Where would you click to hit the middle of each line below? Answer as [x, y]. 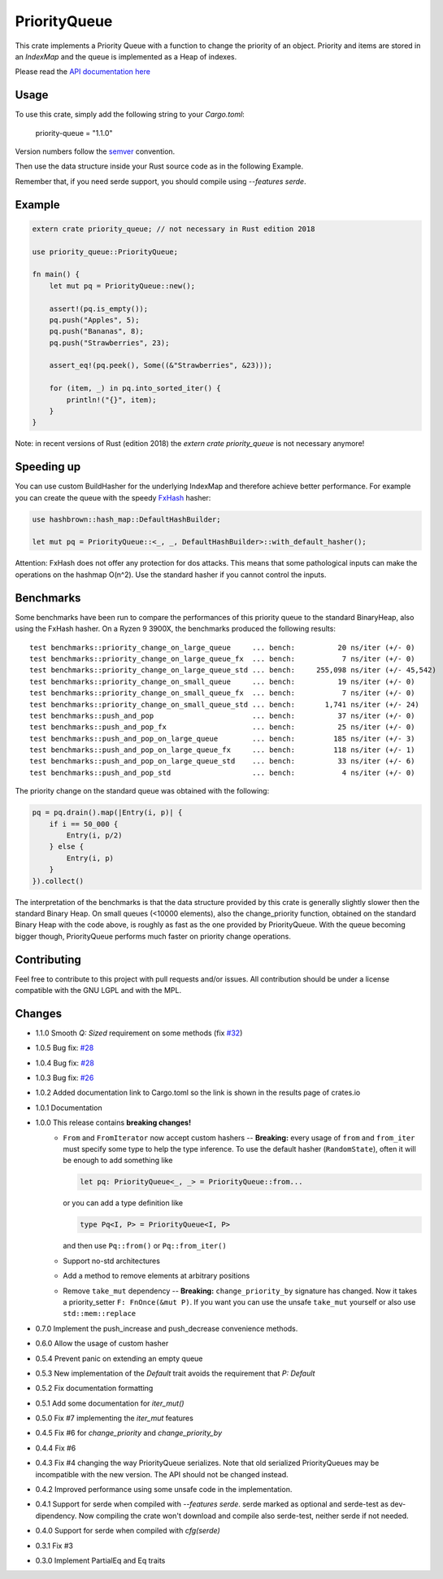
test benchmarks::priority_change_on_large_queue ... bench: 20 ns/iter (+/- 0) [222, 647]
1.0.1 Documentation [69, 1108]
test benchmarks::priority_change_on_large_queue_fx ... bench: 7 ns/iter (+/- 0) [222, 658]
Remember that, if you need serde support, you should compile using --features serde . [161, 181]
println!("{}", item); [112, 400]
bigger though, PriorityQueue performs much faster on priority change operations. [153, 936]
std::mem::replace [100, 1314]
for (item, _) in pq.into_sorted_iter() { [135, 388]
